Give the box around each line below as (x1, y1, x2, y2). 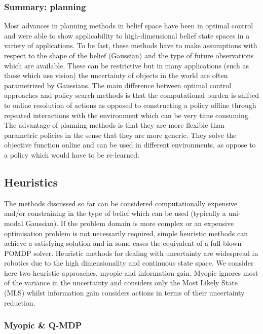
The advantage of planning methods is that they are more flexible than (4, 120, 225, 130)
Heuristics (4, 174, 58, 190)
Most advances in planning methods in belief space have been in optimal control (4, 20, 253, 31)
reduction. (4, 297, 35, 308)
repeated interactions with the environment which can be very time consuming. (4, 109, 250, 120)
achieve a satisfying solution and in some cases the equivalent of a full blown (4, 238, 242, 248)
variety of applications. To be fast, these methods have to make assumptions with (4, 40, 257, 51)
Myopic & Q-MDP (4, 319, 82, 331)
